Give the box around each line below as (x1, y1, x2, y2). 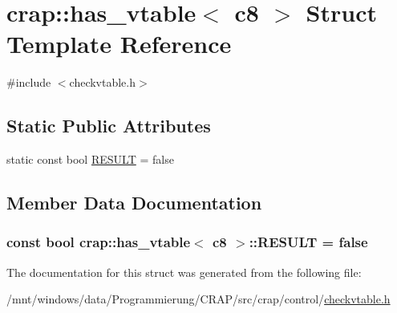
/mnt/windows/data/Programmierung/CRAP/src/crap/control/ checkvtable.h (6, 291, 391, 307)
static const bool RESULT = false (6, 151, 174, 168)
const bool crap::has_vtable (6, 232, 191, 252)
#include (6, 74, 51, 91)
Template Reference (6, 27, 232, 60)
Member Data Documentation (6, 190, 262, 215)
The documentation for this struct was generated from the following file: (6, 263, 362, 280)
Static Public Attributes (6, 113, 211, 138)
